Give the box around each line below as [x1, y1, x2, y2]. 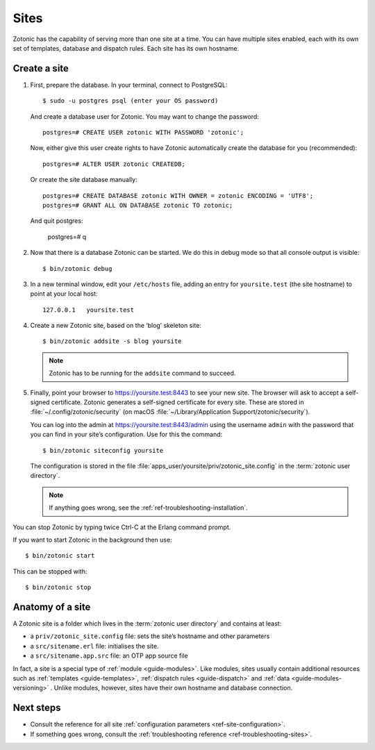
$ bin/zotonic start [25, 552, 95, 560]
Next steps [12, 702, 61, 714]
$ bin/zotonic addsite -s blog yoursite [42, 337, 182, 345]
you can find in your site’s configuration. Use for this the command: [30, 431, 223, 439]
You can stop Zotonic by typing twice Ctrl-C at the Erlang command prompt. [12, 523, 231, 531]
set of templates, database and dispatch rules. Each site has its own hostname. [12, 44, 240, 52]
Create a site [12, 62, 69, 74]
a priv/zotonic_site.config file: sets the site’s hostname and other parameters [30, 632, 270, 640]
